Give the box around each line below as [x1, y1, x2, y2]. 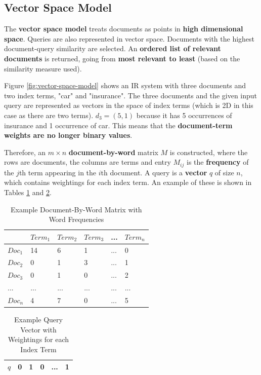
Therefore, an [4, 146, 46, 157]
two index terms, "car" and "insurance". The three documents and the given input [4, 90, 257, 100]
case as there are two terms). [4, 109, 94, 120]
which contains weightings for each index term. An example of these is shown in [4, 177, 252, 188]
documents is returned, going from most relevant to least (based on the [4, 53, 240, 63]
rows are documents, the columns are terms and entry [4, 157, 171, 167]
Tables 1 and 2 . [4, 186, 52, 197]
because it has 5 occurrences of [136, 109, 232, 120]
